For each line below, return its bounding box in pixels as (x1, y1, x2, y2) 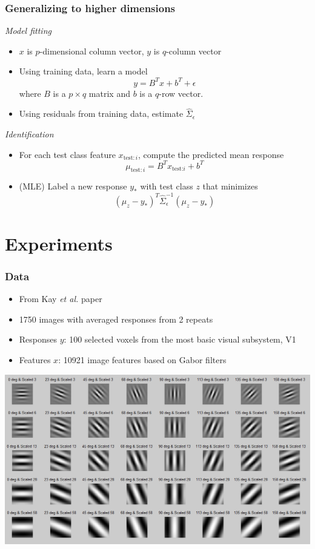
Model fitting (5, 24, 51, 37)
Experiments (5, 231, 113, 255)
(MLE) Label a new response (19, 180, 127, 192)
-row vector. (159, 87, 204, 99)
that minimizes (202, 180, 258, 192)
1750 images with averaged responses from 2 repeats (19, 312, 213, 325)
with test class (140, 180, 193, 192)
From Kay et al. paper (19, 292, 102, 305)
